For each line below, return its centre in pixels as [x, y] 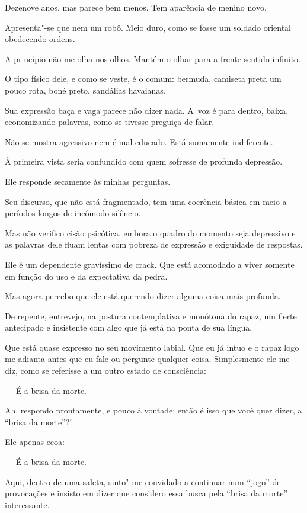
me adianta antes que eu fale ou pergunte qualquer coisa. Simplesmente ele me [147, 359]
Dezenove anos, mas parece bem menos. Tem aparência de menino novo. [136, 7]
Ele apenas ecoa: [35, 442]
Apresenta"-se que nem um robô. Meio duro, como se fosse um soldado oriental [148, 27]
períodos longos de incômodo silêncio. [73, 213]
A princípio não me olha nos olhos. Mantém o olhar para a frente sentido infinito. [153, 58]
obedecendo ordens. [40, 39]
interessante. [27, 504]
